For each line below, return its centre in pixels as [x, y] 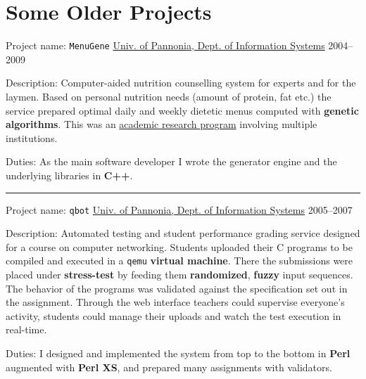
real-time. [26, 329]
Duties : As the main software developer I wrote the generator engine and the [171, 161]
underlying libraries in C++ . [69, 175]
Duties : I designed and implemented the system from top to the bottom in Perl [178, 353]
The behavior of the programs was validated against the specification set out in [177, 288]
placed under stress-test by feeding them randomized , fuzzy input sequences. [179, 275]
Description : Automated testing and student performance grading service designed [183, 233]
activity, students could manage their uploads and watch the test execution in [173, 315]
